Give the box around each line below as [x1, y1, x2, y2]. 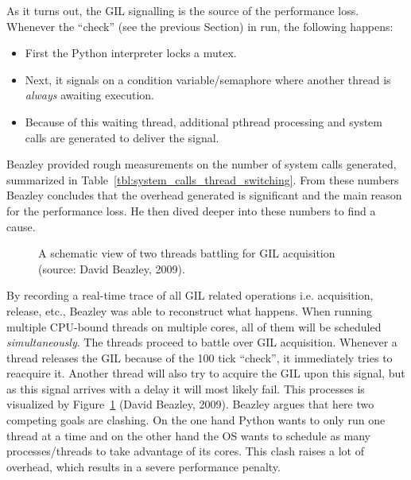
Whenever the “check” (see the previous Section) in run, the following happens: [6, 17, 394, 34]
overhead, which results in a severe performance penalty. [6, 458, 281, 474]
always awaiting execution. [25, 87, 155, 103]
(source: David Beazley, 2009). [38, 260, 185, 277]
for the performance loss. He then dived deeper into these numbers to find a [6, 202, 376, 219]
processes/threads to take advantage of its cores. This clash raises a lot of [6, 443, 365, 459]
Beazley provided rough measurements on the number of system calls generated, [6, 156, 397, 172]
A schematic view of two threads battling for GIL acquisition [38, 245, 335, 261]
